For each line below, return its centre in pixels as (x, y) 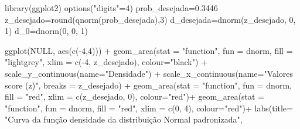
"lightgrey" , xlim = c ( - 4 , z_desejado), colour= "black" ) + (106, 62)
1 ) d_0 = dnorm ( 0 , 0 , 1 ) (47, 31)
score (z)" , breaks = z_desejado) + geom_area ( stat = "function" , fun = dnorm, (148, 85)
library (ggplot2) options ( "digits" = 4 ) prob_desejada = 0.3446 (111, 8)
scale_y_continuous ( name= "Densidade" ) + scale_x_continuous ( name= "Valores (149, 73)
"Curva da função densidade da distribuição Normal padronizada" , (124, 119)
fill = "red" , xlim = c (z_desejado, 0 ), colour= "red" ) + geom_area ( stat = (134, 96)
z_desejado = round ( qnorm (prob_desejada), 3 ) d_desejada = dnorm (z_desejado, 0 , (150, 19)
